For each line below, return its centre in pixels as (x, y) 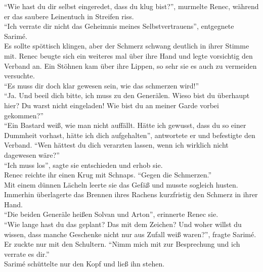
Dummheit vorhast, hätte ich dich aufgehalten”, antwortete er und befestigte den (130, 135)
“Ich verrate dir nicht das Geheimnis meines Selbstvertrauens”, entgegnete (119, 26)
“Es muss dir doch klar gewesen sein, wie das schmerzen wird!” (102, 85)
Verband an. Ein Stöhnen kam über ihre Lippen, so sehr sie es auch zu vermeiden (130, 65)
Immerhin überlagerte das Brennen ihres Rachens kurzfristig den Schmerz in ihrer (131, 194)
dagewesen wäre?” (32, 154)
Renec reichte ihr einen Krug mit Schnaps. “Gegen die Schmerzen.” (108, 175)
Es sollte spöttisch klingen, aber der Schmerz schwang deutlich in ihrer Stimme (127, 46)
